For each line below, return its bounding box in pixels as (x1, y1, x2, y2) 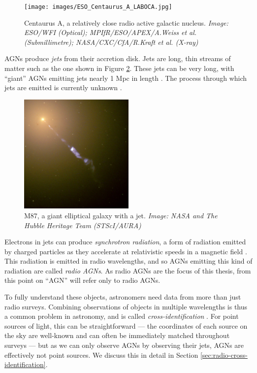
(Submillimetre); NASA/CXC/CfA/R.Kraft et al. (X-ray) (24, 36, 198, 47)
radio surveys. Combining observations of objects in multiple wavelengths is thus (4, 301, 248, 311)
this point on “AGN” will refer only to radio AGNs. (4, 275, 161, 285)
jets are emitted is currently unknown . (4, 82, 122, 93)
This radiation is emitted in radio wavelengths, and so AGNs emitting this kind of (4, 256, 253, 266)
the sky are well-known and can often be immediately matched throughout (4, 330, 230, 340)
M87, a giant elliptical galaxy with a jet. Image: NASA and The (24, 210, 218, 220)
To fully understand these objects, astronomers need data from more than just (4, 292, 241, 302)
